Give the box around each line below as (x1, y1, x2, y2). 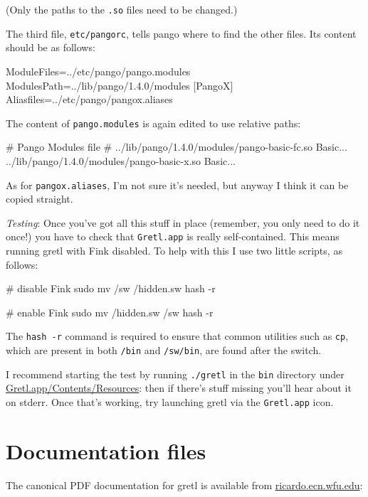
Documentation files (6, 436, 206, 465)
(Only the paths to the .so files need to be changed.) (6, 2, 238, 16)
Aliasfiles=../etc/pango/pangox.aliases (6, 92, 173, 107)
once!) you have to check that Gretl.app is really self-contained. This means (6, 229, 340, 244)
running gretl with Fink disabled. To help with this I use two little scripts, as (6, 243, 342, 258)
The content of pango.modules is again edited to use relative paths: (6, 115, 301, 130)
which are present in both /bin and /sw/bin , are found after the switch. (6, 343, 322, 358)
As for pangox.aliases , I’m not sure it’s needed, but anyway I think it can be (6, 177, 349, 192)
